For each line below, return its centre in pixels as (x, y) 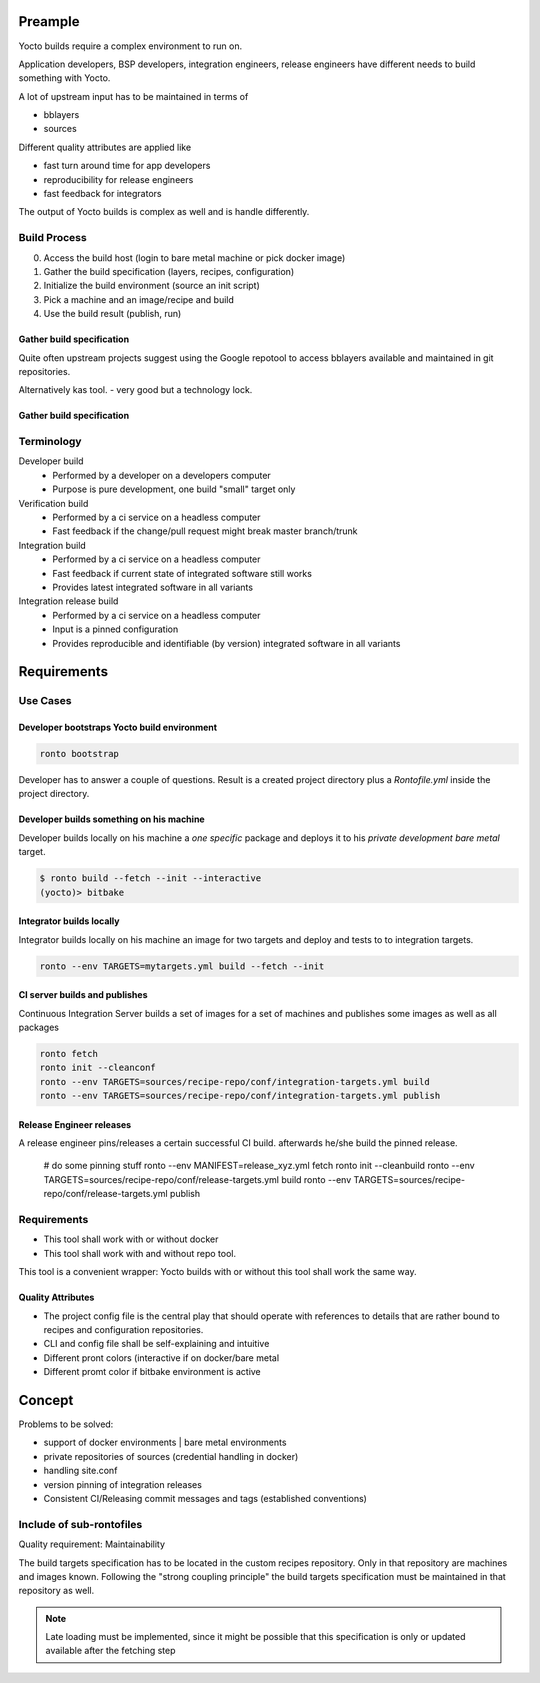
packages (39, 1027)
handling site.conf (80, 1471)
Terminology (50, 442)
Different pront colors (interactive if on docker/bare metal (161, 1357)
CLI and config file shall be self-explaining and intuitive (156, 1344)
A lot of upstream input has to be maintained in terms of (133, 96)
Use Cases (45, 701)
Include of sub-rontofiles (80, 1524)
